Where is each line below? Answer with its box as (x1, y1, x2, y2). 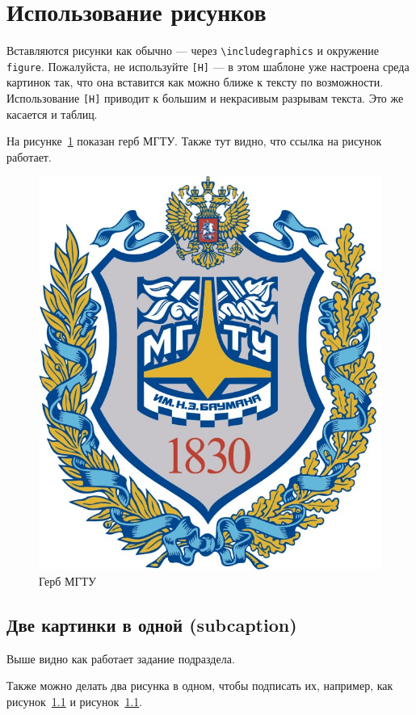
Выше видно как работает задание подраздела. (6, 650, 235, 667)
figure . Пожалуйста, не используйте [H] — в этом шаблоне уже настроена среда (6, 57, 410, 74)
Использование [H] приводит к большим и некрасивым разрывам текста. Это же (6, 90, 404, 107)
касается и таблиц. (6, 105, 98, 122)
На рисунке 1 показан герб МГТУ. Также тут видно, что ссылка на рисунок (6, 132, 382, 149)
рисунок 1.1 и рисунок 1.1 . (6, 693, 143, 710)
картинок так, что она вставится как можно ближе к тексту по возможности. (6, 74, 384, 90)
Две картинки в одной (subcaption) (6, 612, 297, 637)
